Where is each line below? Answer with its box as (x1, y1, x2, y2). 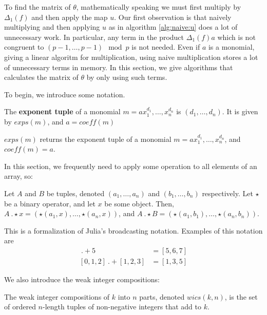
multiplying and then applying (4, 22, 100, 32)
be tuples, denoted (46, 187, 105, 198)
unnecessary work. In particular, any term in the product (4, 31, 184, 42)
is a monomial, (208, 41, 255, 52)
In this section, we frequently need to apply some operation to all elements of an (4, 160, 257, 171)
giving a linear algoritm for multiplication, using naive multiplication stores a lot (4, 51, 258, 62)
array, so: (4, 171, 33, 181)
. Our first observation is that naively (114, 11, 232, 22)
